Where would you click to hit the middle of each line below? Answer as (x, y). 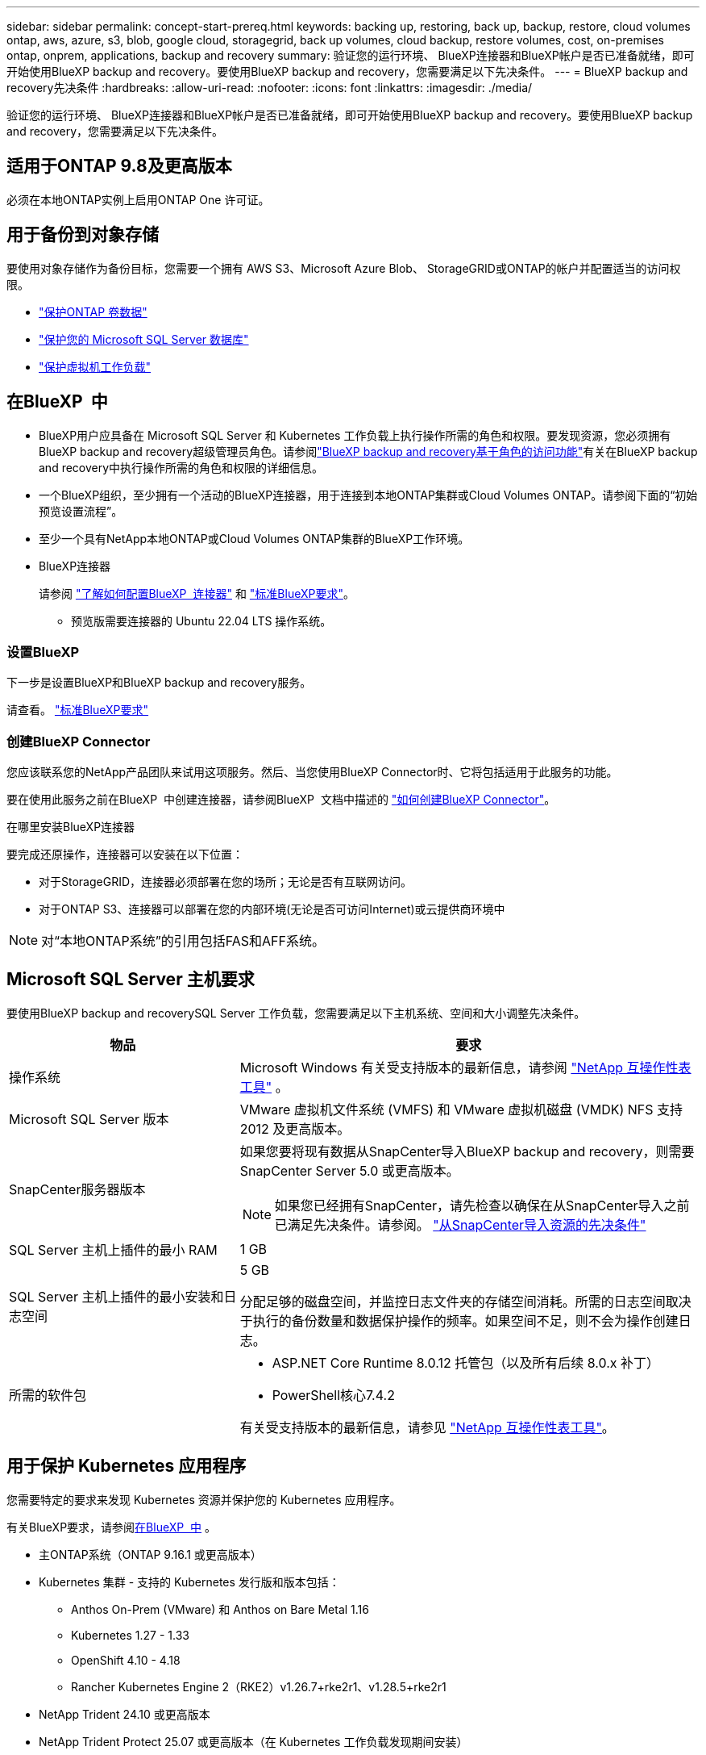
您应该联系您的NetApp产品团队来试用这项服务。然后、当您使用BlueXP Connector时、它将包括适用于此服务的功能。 (312, 772)
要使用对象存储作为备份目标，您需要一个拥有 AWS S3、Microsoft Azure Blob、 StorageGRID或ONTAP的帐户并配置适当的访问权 (344, 268)
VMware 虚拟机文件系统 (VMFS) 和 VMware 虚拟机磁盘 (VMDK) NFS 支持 (461, 1109)
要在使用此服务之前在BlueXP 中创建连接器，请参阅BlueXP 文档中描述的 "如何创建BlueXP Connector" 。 (281, 800)
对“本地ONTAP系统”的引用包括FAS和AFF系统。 (183, 941)
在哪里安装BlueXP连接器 (71, 827)
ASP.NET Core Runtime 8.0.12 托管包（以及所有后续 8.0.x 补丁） (465, 1362)
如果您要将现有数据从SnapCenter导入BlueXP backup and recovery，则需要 (467, 1151)
